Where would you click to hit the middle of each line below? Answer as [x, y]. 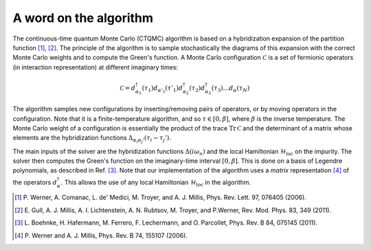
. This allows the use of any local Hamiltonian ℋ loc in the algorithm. [156, 183]
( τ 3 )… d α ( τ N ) [231, 89]
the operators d [35, 182]
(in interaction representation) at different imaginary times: [95, 67]
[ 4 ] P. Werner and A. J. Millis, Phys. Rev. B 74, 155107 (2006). [101, 235]
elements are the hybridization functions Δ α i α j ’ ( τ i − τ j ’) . [92, 139]
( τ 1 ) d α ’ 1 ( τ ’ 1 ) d [162, 89]
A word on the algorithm [83, 18]
